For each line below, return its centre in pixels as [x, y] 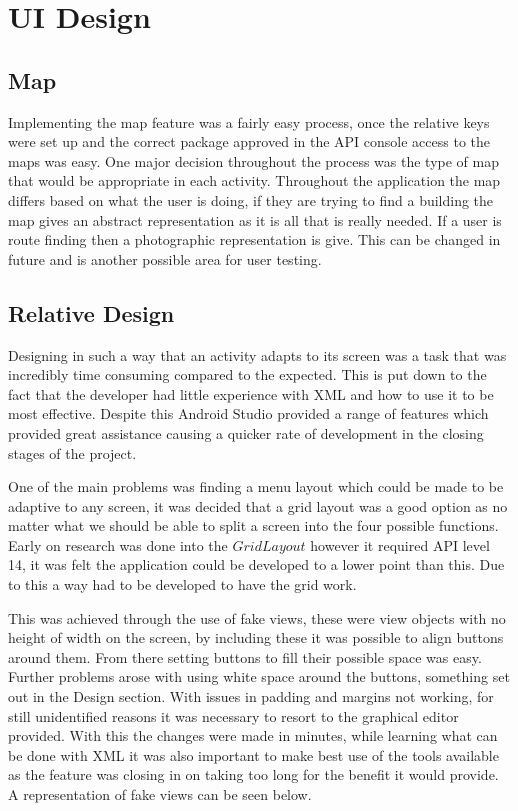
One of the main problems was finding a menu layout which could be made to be [256, 486]
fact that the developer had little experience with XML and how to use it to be [251, 393]
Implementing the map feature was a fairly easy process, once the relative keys [249, 121]
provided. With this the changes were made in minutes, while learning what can [253, 735]
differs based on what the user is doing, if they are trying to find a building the [251, 199]
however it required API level [400, 544]
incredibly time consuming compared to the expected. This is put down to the [247, 374]
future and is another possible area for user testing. [165, 258]
